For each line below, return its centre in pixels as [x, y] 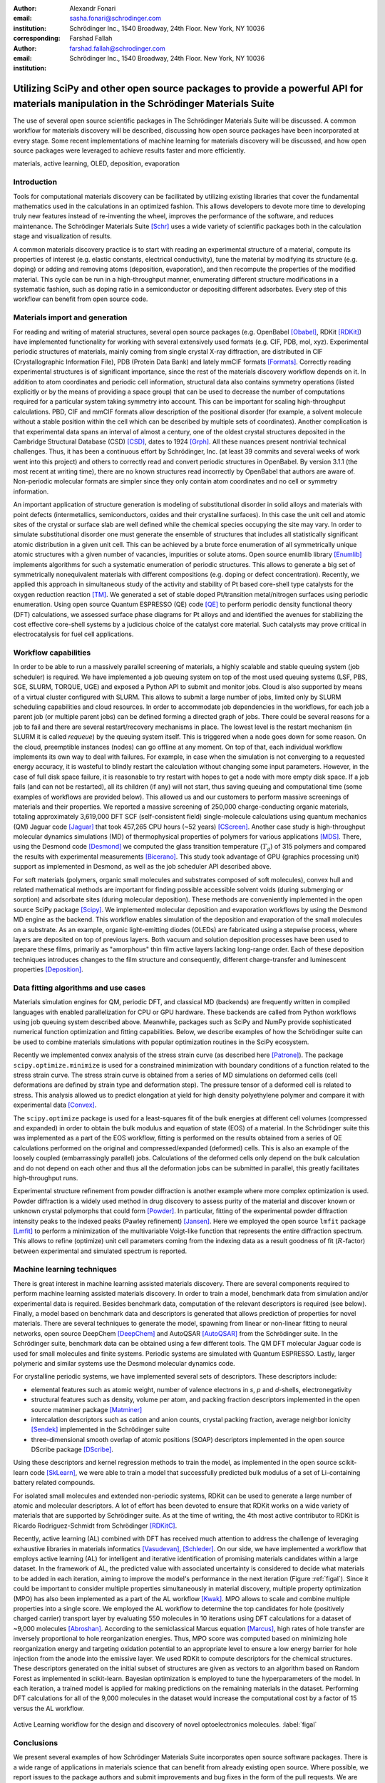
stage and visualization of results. [62, 236]
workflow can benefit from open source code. [81, 299]
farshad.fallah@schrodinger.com [117, 48]
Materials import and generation [70, 317]
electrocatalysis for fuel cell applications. [73, 634]
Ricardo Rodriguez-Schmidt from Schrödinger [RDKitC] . [95, 1526]
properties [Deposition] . [48, 969]
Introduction [35, 182]
